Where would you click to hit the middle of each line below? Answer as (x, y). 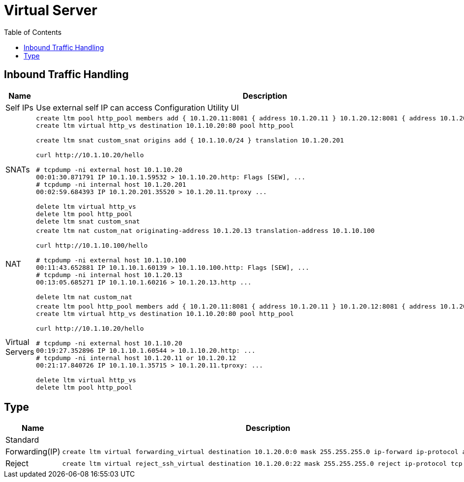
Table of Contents (33, 32)
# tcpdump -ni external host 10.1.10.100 (111, 260)
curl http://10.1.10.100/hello (92, 245)
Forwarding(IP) (33, 452)
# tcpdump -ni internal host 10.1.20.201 (111, 184)
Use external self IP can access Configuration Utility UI (137, 107)
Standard (22, 440)
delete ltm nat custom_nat (84, 297)
